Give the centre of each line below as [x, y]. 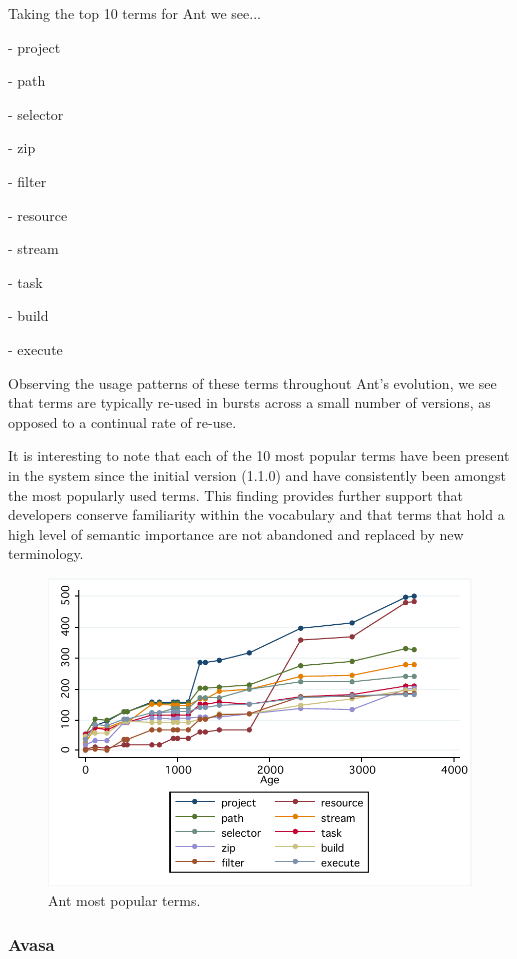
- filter [27, 180]
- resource [38, 214]
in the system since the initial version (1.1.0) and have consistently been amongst [257, 474]
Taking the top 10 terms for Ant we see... [134, 13]
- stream [33, 248]
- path [27, 80]
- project [34, 46]
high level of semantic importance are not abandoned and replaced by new [236, 533]
